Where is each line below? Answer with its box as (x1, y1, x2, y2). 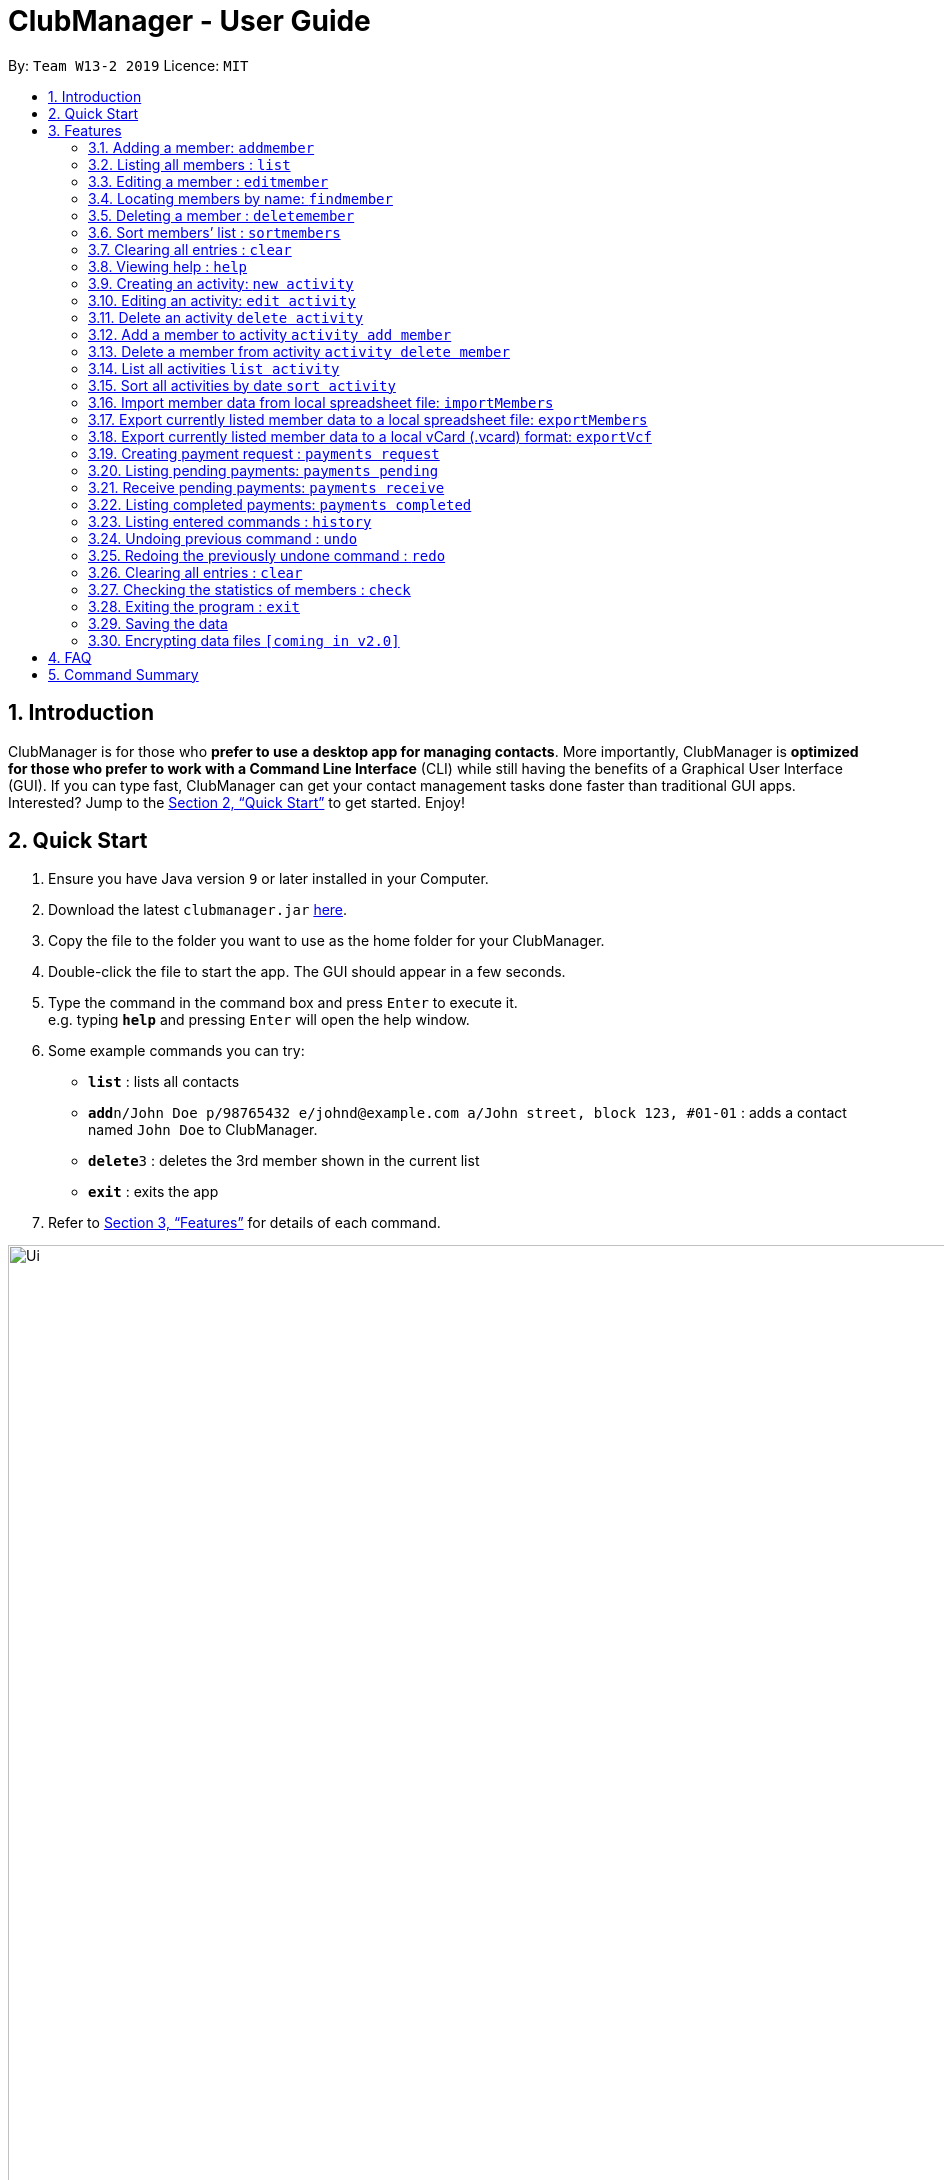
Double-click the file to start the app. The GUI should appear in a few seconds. (48, 963, 566, 981)
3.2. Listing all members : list (88, 155, 291, 173)
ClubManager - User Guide (8, 4, 371, 38)
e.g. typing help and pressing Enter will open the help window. (48, 1011, 470, 1029)
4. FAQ (48, 648, 92, 666)
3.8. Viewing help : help (88, 257, 248, 275)
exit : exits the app (88, 1183, 219, 1201)
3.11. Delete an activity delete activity (88, 308, 364, 326)
